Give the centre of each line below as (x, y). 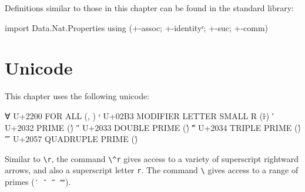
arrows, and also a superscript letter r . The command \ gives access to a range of (152, 170)
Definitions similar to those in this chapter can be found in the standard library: (149, 8)
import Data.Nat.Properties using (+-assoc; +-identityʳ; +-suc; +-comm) (137, 27)
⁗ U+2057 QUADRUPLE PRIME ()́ (71, 139)
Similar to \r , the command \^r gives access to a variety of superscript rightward (152, 158)
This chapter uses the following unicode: (77, 96)
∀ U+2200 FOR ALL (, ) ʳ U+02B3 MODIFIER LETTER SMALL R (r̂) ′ (139, 115)
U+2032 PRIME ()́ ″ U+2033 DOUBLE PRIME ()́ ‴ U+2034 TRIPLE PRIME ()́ (153, 127)
